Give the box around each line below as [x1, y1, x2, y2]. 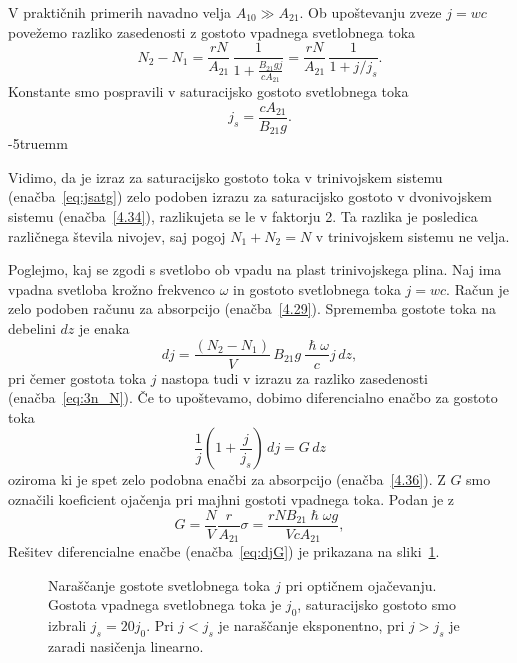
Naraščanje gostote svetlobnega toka [48, 574, 271, 595]
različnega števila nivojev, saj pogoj [8, 225, 226, 246]
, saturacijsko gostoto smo [297, 594, 456, 615]
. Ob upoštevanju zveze [299, 2, 442, 22]
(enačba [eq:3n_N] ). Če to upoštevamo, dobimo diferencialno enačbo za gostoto [8, 387, 498, 408]
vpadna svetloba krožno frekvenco [8, 278, 216, 299]
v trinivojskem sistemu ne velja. [315, 225, 510, 246]
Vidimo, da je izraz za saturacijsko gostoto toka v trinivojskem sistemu [8, 166, 443, 187]
